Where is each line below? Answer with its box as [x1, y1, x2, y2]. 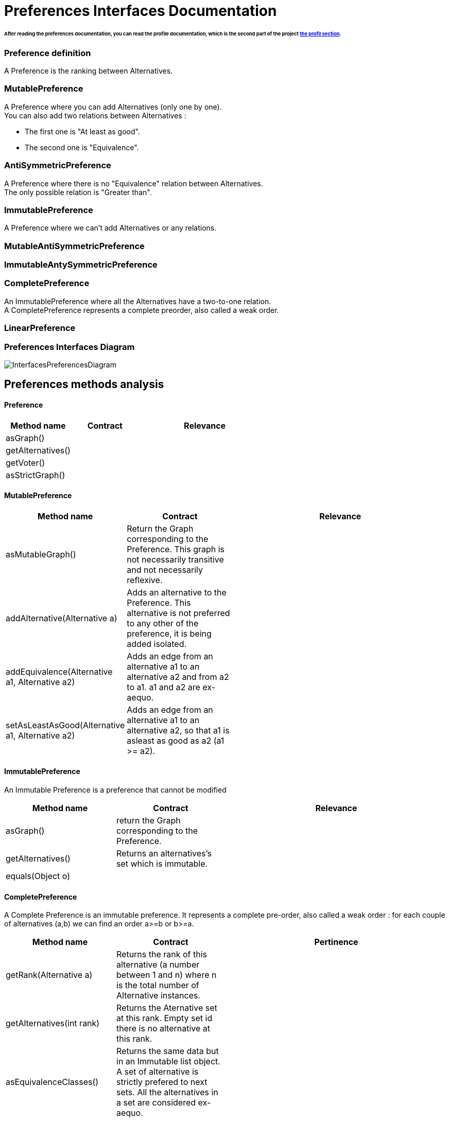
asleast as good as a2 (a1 [127, 735, 224, 746]
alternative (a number [116, 959, 200, 970]
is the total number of [116, 980, 199, 991]
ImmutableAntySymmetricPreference [4, 259, 158, 270]
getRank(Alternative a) [6, 970, 93, 980]
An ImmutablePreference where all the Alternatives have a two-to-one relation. [4, 296, 271, 306]
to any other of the [127, 618, 199, 628]
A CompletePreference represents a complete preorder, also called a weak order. [4, 305, 279, 314]
